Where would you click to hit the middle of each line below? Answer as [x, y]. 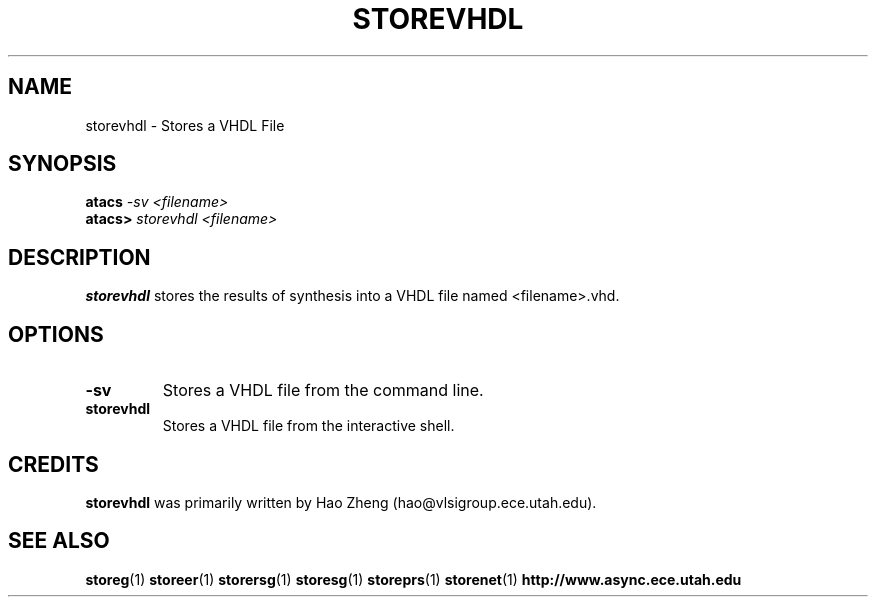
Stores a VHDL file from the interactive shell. [308, 426]
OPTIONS [56, 334]
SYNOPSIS [62, 164]
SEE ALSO [59, 541]
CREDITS [53, 464]
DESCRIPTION [79, 257]
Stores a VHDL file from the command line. [323, 390]
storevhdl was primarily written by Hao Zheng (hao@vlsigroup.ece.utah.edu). [341, 502]
